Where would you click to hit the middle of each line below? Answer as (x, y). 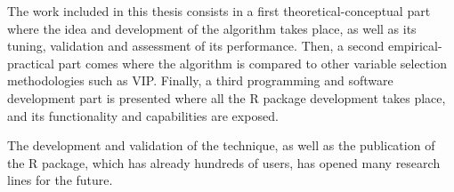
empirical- (415, 46)
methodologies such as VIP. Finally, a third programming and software (200, 80)
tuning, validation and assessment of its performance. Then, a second (196, 46)
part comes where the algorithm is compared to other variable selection (252, 63)
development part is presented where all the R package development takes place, (227, 97)
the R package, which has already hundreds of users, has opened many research (224, 162)
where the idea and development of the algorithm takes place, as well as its (212, 28)
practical (31, 63)
